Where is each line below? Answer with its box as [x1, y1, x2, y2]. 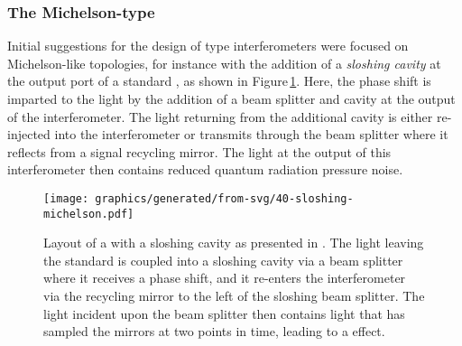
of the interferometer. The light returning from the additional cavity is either [7, 107, 433, 126]
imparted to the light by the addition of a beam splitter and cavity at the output [7, 89, 456, 108]
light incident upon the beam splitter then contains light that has [43, 304, 405, 323]
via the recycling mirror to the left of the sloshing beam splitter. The [43, 286, 425, 305]
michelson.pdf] [43, 207, 134, 220]
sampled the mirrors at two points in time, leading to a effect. [43, 322, 385, 341]
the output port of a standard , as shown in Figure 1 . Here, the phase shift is [7, 71, 431, 90]
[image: [43, 192, 89, 205]
